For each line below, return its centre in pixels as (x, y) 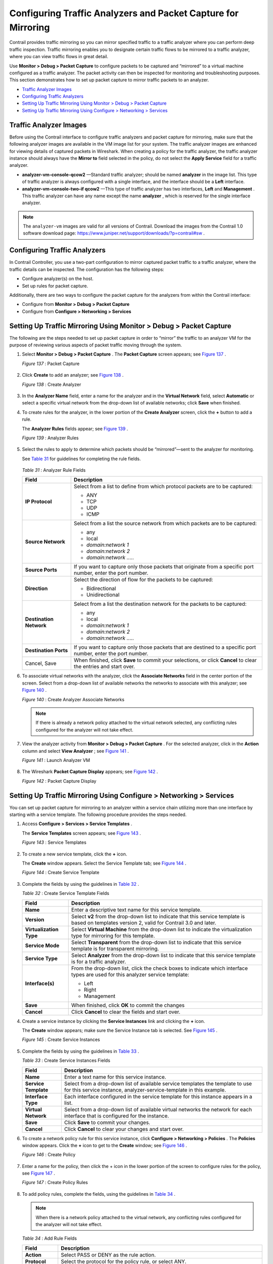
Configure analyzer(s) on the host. (58, 279)
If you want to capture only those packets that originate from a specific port (164, 567)
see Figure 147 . (38, 1173)
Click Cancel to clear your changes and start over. (124, 1129)
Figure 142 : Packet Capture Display (59, 781)
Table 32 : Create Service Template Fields (66, 893)
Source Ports (41, 570)
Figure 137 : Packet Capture (51, 364)
